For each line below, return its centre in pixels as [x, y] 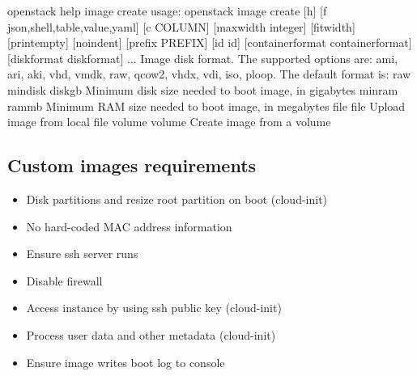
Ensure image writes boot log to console [126, 362]
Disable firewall [64, 280]
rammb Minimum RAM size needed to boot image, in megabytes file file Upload [206, 106]
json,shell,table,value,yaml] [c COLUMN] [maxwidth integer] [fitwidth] [181, 26]
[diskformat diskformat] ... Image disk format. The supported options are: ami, [203, 58]
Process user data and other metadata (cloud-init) [151, 334]
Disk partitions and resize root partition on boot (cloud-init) [177, 199]
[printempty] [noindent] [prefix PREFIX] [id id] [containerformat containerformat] [210, 42]
